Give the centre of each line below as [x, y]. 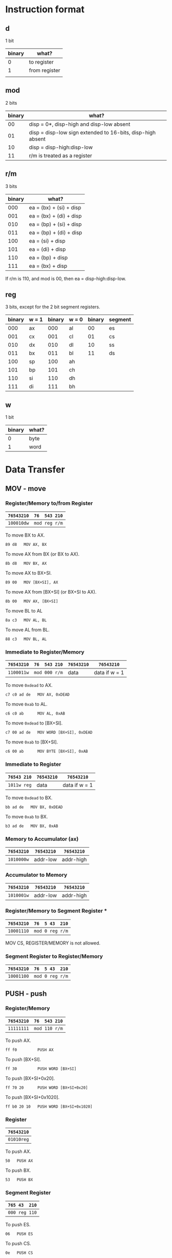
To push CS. [18, 1244]
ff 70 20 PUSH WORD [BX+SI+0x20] [47, 1088]
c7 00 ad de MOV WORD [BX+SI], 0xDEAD [49, 733]
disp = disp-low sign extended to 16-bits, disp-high [92, 132]
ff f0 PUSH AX [29, 1050]
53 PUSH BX [19, 1180]
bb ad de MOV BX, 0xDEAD [34, 807]
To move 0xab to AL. [26, 704]
